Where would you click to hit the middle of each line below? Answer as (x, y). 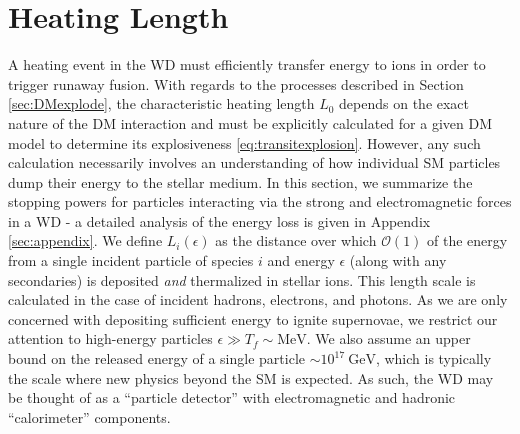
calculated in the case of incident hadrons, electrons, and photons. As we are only (258, 299)
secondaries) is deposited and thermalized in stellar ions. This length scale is (242, 279)
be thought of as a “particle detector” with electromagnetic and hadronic (232, 397)
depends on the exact (404, 103)
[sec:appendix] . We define (85, 240)
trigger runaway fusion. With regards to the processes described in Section (236, 83)
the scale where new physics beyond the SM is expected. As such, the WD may (251, 377)
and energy (301, 260)
